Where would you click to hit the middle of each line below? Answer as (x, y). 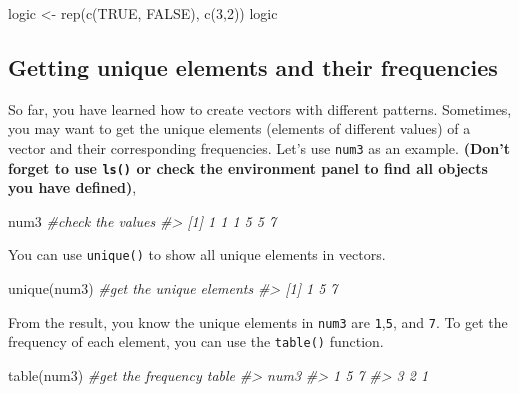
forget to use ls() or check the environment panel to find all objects (248, 167)
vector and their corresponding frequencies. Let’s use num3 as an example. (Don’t (259, 147)
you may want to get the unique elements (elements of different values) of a (239, 128)
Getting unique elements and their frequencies (253, 66)
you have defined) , (72, 187)
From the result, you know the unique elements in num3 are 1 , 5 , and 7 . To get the (258, 321)
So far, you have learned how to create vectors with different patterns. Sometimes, (260, 108)
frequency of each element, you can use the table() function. (196, 341)
